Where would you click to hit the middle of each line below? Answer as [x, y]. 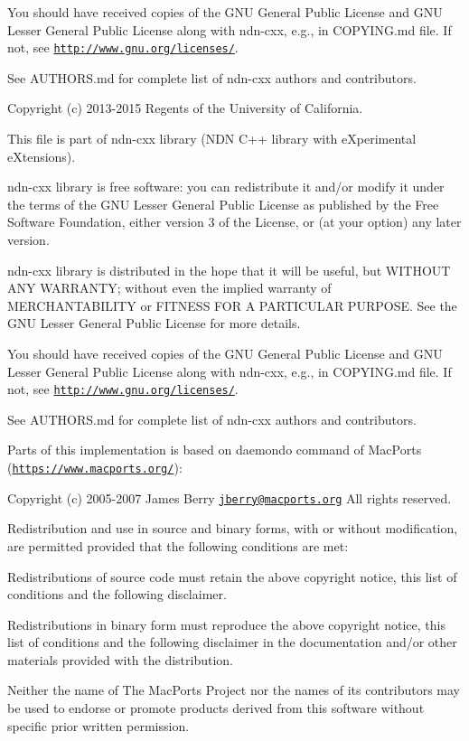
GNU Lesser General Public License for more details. [154, 323]
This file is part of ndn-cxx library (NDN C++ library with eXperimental [212, 139]
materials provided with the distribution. [120, 659]
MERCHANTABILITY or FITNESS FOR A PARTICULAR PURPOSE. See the [232, 305]
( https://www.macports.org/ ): [95, 467]
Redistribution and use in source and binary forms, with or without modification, [233, 528]
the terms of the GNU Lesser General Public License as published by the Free [223, 204]
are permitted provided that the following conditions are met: [178, 545]
